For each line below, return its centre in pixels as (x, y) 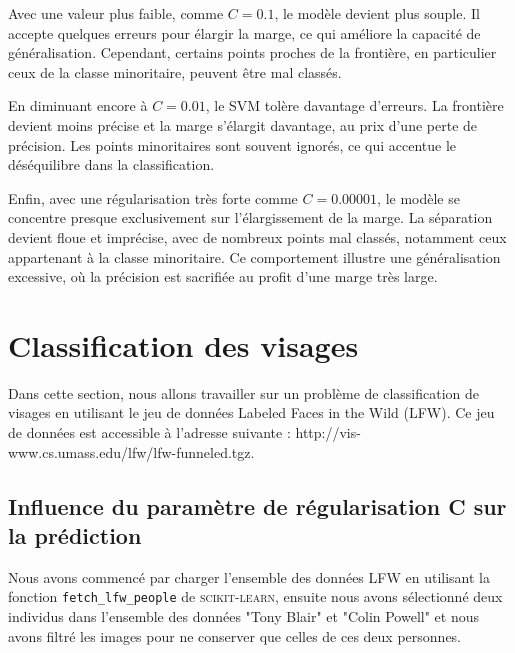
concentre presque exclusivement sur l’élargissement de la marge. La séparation (250, 217)
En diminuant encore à (78, 105)
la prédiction (75, 535)
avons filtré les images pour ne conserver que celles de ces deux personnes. (235, 635)
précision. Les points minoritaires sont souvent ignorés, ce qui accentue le (232, 144)
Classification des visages (183, 344)
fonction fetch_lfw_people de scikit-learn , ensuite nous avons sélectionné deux (255, 596)
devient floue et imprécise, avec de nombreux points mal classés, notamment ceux (257, 236)
